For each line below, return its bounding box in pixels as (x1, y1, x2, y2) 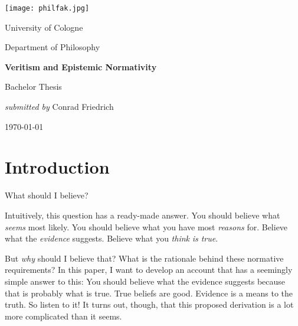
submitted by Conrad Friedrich (5, 100, 114, 113)
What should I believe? (5, 189, 89, 201)
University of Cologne (5, 21, 83, 33)
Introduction (5, 155, 110, 179)
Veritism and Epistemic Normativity (5, 60, 157, 73)
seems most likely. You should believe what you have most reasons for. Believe (5, 220, 288, 233)
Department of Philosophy (5, 41, 100, 53)
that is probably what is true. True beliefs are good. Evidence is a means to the (5, 286, 293, 299)
